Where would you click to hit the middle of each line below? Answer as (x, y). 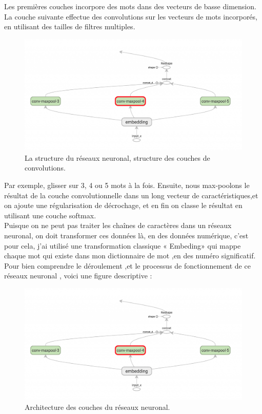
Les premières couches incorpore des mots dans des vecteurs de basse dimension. (130, 6)
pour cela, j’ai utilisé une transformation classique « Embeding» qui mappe (123, 245)
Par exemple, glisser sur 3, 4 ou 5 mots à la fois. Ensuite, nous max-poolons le (127, 185)
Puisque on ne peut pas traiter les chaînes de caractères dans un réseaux (118, 225)
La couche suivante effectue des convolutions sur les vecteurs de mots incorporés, (131, 16)
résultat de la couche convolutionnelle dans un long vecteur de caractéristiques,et (131, 195)
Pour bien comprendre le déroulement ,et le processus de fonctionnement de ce (127, 265)
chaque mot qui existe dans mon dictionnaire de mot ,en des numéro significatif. (130, 256)
